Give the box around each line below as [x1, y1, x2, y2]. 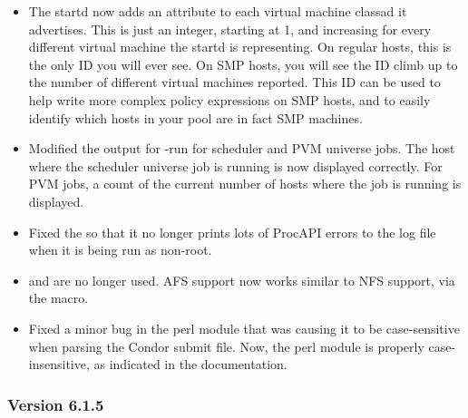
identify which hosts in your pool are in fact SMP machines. [28, 108, 363, 127]
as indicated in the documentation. [93, 355, 288, 374]
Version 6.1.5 [7, 393, 104, 415]
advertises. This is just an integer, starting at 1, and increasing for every [28, 19, 432, 38]
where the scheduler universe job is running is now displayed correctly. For [28, 156, 443, 175]
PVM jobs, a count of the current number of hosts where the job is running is [28, 174, 462, 193]
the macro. [28, 288, 89, 307]
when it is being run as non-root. [28, 240, 212, 259]
